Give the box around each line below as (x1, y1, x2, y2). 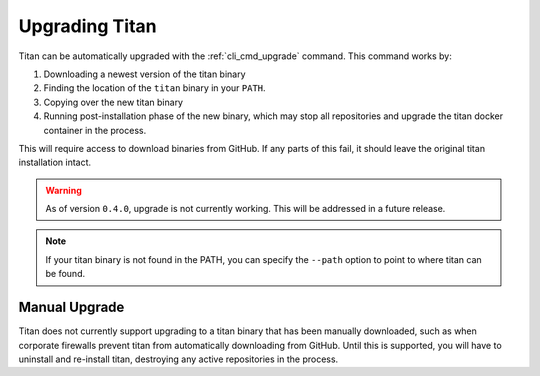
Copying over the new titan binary (43, 96, 184, 108)
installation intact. (18, 156, 92, 169)
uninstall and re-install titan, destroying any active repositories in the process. (18, 353, 339, 365)
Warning (45, 184, 82, 196)
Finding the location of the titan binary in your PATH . (43, 82, 266, 94)
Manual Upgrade (18, 299, 125, 316)
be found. (45, 268, 85, 280)
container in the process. (43, 124, 147, 136)
